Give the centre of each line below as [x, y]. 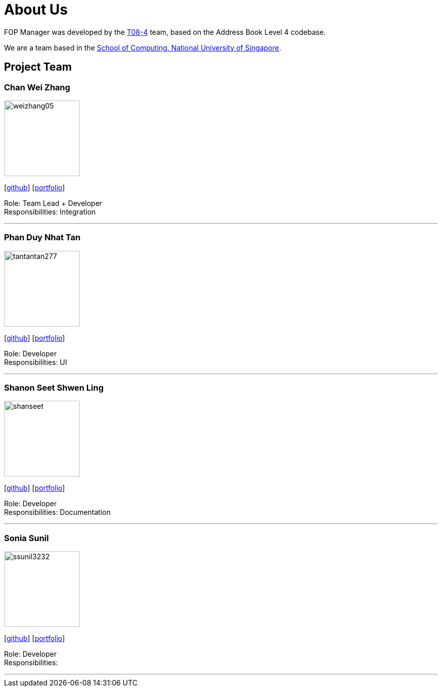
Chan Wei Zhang [37, 87]
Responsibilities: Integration [50, 211]
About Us [36, 10]
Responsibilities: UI [36, 362]
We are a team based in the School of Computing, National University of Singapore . [143, 47]
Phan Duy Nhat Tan [42, 237]
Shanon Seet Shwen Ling [54, 388]
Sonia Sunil [26, 538]
